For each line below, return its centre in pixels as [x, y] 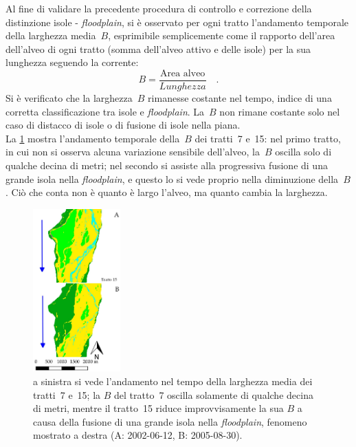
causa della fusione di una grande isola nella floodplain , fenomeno [170, 421]
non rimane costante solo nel [280, 111]
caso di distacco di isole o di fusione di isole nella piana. [123, 125]
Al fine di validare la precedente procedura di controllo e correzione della [159, 8]
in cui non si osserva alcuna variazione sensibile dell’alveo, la [133, 152]
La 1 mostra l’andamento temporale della [93, 138]
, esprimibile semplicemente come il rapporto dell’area [222, 35]
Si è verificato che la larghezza [69, 98]
